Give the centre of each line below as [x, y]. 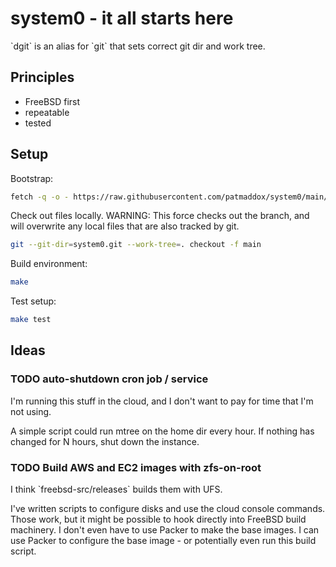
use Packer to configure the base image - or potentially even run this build [163, 541]
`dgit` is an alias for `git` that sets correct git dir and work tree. [138, 46]
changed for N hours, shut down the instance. [105, 441]
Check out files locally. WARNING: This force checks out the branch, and [160, 216]
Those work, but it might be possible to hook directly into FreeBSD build [158, 519]
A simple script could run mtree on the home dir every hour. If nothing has [162, 431]
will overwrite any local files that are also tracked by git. [125, 226]
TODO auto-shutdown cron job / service [109, 379]
